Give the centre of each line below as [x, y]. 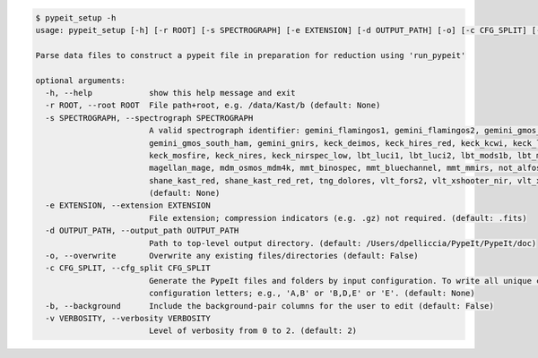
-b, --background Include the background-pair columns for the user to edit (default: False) [270, 306]
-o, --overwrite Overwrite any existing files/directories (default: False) [232, 256]
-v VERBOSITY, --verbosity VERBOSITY [128, 318]
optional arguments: [80, 80]
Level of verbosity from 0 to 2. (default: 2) [253, 331]
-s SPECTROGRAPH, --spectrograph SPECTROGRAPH [149, 118]
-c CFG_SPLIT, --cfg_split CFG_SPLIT [128, 268]
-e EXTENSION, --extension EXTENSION [128, 205]
